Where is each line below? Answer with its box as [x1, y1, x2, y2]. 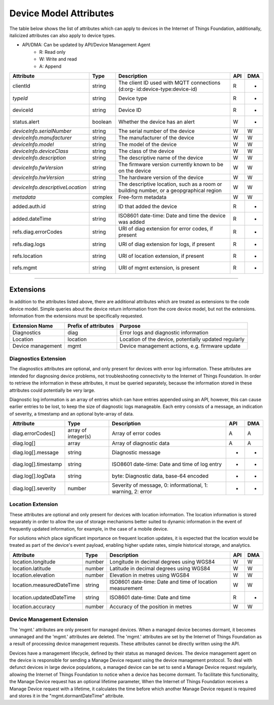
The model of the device [118, 140, 177, 148]
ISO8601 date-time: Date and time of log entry [112, 461, 222, 468]
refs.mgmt [12, 264, 38, 271]
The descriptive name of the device [118, 154, 203, 161]
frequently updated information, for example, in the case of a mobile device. [9, 525, 168, 532]
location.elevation [12, 571, 55, 578]
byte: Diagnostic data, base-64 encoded [112, 473, 209, 480]
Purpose [119, 322, 141, 329]
